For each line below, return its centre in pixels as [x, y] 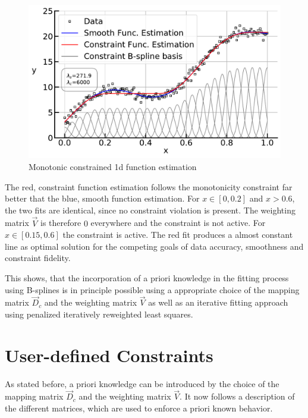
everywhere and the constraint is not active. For [178, 223]
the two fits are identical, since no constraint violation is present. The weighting [150, 210]
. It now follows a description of [237, 396]
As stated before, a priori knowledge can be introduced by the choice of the [142, 383]
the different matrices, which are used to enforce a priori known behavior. [139, 408]
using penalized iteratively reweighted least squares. [99, 314]
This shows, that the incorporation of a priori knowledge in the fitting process [147, 277]
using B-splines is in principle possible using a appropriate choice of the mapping [152, 289]
